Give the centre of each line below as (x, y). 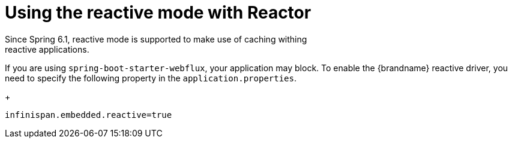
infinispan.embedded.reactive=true (89, 115)
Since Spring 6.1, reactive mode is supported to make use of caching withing (156, 39)
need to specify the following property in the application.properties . (151, 78)
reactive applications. (47, 49)
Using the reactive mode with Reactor (158, 13)
